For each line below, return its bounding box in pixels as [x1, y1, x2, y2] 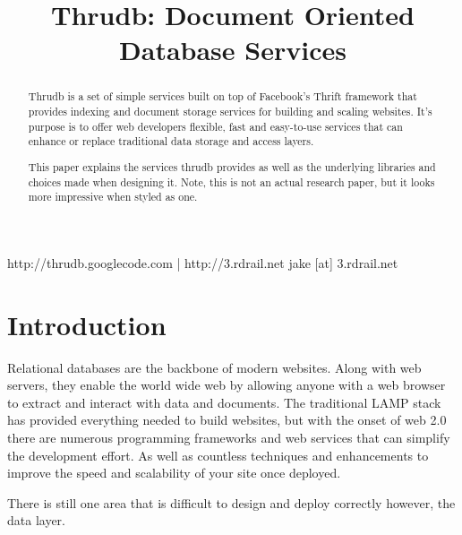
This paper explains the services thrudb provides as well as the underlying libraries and [28, 159, 436, 174]
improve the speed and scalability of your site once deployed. [7, 463, 341, 482]
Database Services [119, 31, 346, 68]
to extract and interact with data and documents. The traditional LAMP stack [7, 393, 441, 411]
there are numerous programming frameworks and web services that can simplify [7, 427, 450, 446]
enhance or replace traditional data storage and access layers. [28, 134, 314, 149]
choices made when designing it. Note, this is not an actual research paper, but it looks [28, 174, 435, 189]
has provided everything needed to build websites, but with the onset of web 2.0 [7, 410, 447, 429]
